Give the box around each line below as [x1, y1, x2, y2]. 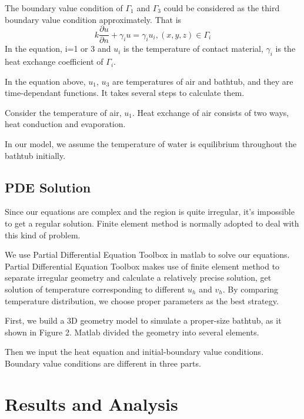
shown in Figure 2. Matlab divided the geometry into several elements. [5, 325, 259, 338]
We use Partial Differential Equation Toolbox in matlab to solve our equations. [5, 248, 290, 261]
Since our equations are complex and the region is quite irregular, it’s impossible [5, 205, 295, 218]
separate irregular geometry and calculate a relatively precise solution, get [5, 271, 272, 284]
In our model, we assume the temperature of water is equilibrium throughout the [5, 138, 297, 150]
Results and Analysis [5, 391, 178, 415]
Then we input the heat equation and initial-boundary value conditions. [5, 345, 264, 358]
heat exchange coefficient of [5, 55, 103, 68]
